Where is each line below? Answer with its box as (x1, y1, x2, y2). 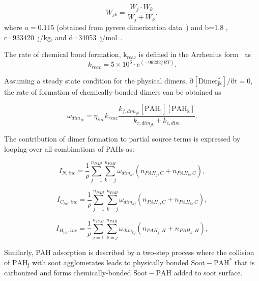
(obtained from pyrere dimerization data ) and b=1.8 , (56, 21, 228, 32)
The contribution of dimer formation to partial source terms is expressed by (4, 133, 241, 144)
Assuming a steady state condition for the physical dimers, (4, 75, 187, 86)
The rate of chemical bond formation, (4, 49, 121, 60)
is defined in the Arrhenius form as (138, 49, 251, 60)
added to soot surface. (174, 267, 243, 278)
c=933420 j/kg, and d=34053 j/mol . (4, 32, 123, 42)
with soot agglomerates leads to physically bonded (32, 257, 189, 267)
